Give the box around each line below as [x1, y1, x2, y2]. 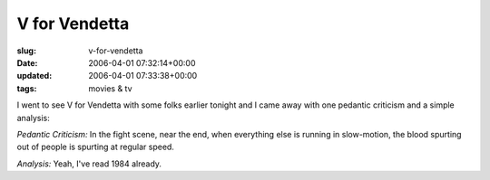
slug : [16, 45, 36, 56]
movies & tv [88, 82, 132, 94]
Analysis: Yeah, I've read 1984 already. [16, 158, 162, 169]
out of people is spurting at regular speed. [16, 141, 174, 153]
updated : [16, 71, 53, 81]
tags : [16, 82, 37, 94]
